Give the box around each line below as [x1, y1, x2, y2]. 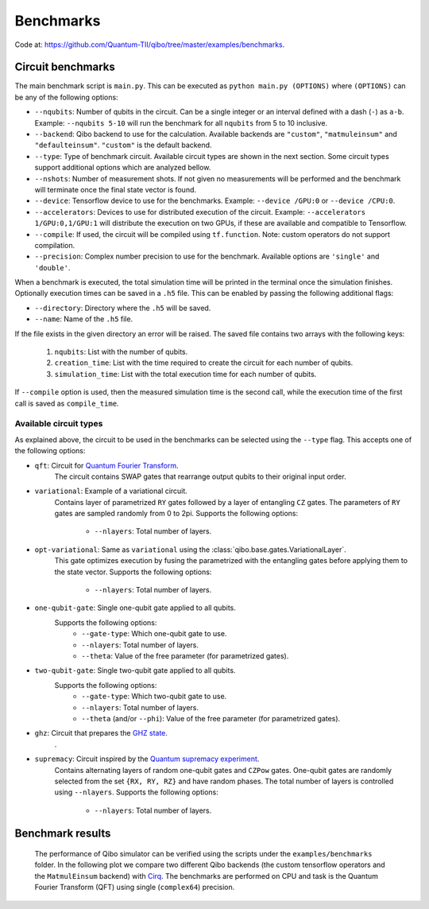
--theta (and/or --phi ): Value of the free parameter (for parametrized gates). [81, 713, 341, 723]
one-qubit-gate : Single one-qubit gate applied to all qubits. [34, 603, 236, 612]
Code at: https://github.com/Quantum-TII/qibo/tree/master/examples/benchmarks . [14, 40, 285, 49]
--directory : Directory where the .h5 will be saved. [34, 303, 211, 313]
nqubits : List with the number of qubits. [54, 347, 188, 357]
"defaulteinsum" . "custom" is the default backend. [34, 140, 212, 150]
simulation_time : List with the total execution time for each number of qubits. [54, 369, 317, 379]
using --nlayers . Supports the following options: [54, 787, 218, 797]
